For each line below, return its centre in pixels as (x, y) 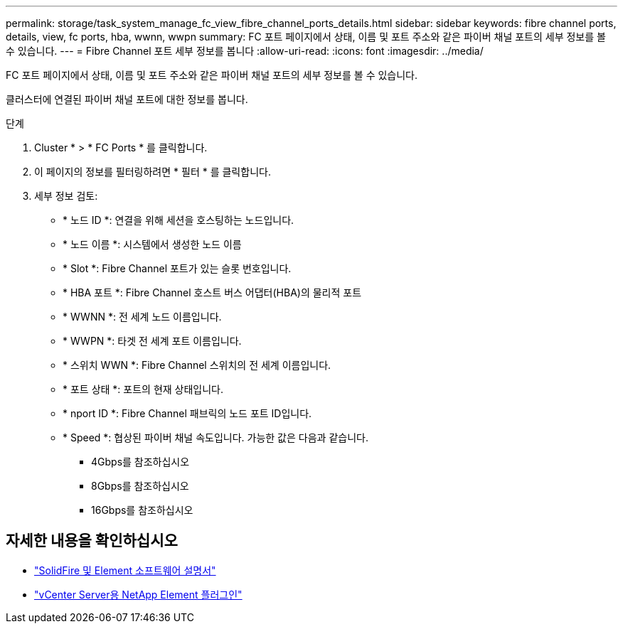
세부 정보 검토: (66, 196)
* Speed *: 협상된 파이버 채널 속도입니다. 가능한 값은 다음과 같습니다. (215, 437)
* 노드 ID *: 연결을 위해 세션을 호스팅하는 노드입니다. (179, 220)
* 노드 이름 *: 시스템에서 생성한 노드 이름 (152, 244)
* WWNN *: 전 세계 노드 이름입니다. (142, 317)
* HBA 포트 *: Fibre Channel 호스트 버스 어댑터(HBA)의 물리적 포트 (212, 292)
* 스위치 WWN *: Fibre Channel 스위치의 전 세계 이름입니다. (197, 365)
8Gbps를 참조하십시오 (140, 486)
